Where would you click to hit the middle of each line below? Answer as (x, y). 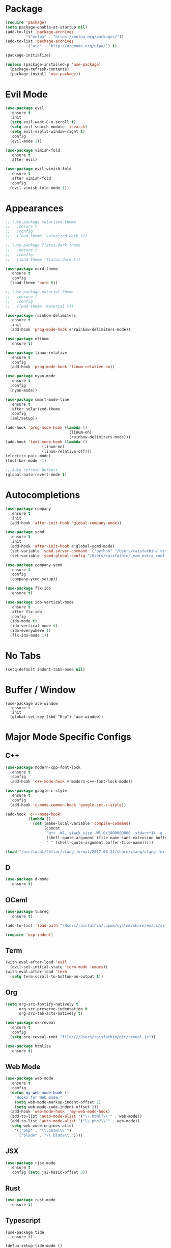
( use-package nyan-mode (31, 376)
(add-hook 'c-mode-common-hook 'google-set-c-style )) (68, 805)
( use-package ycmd (25, 532)
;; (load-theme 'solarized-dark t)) (46, 236)
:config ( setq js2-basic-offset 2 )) (49, 1172)
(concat (52, 828)
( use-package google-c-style (36, 791)
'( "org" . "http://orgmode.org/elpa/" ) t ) (71, 46)
